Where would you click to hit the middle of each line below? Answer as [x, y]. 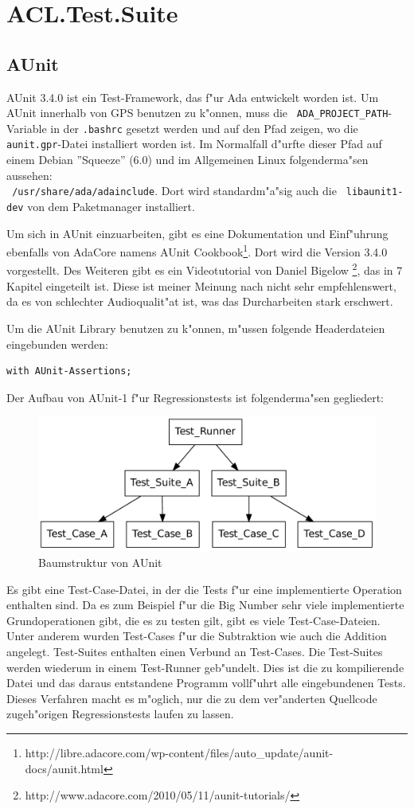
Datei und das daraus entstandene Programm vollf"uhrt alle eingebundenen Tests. [206, 683]
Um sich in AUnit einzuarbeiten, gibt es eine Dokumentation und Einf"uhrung [197, 233]
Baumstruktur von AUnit [100, 562]
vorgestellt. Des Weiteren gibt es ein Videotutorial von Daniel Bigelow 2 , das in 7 [205, 269]
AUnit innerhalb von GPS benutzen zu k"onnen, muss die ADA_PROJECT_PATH [197, 113]
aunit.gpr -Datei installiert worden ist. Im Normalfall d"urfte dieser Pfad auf [194, 144]
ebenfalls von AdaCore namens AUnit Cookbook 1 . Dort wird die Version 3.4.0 [197, 250]
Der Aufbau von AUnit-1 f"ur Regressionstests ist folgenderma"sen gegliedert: [195, 397]
